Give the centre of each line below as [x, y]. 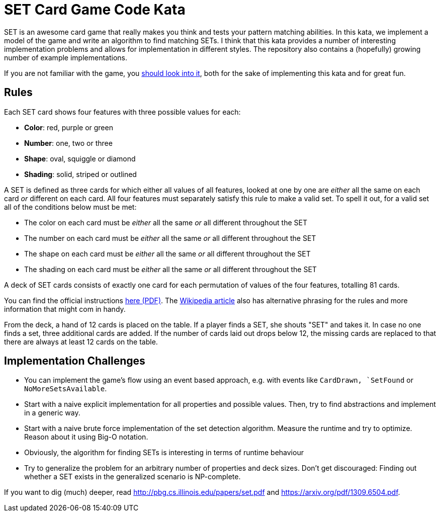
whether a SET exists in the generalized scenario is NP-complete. [133, 477]
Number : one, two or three [68, 143]
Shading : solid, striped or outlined [80, 174]
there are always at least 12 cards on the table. [81, 341]
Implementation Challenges [75, 361]
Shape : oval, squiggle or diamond [80, 158]
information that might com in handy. [65, 309]
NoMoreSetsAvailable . [66, 389]
